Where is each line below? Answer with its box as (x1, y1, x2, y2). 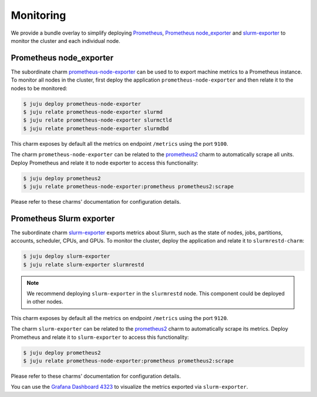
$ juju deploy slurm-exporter (23, 253, 110, 260)
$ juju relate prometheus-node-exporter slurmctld (23, 117, 173, 123)
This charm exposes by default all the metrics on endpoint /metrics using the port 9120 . (11, 314, 228, 321)
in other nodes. (26, 298, 64, 305)
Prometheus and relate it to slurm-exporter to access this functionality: (11, 334, 189, 341)
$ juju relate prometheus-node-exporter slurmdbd (23, 125, 169, 132)
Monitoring (11, 9, 66, 22)
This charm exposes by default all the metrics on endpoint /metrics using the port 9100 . (11, 140, 228, 147)
